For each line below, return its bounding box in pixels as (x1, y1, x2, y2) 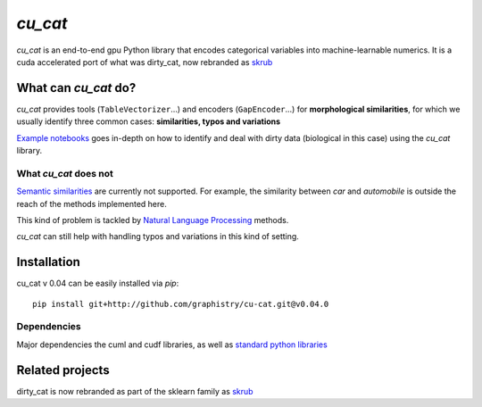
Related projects (16, 362, 111, 378)
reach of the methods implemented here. (16, 198, 167, 209)
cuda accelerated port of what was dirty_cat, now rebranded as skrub (16, 56, 273, 67)
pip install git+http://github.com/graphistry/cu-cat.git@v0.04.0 (32, 299, 329, 309)
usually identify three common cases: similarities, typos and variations (16, 116, 281, 127)
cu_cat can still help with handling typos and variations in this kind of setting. (16, 231, 299, 242)
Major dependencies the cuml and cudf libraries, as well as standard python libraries (16, 339, 328, 350)
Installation (16, 254, 80, 270)
